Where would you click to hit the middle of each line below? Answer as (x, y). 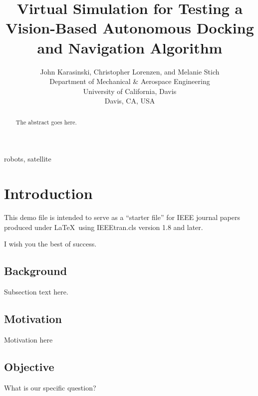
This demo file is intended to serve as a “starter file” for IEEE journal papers (122, 217)
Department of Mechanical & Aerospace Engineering (130, 81)
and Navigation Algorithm (130, 47)
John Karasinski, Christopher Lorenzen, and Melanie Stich (130, 71)
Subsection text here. (36, 292)
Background (36, 271)
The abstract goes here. (46, 122)
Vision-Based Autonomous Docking (130, 28)
